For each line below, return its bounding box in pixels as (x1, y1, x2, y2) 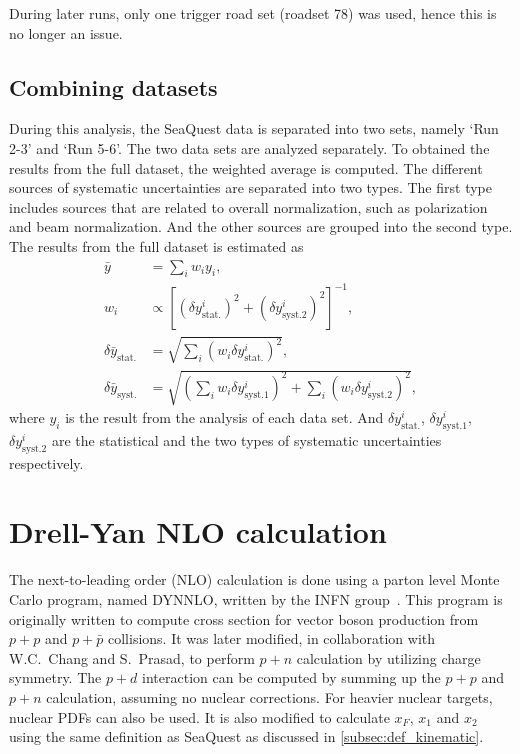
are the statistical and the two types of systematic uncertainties (51, 429, 442, 450)
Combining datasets (9, 71, 218, 102)
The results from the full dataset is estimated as (9, 235, 304, 256)
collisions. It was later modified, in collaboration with (108, 628, 436, 649)
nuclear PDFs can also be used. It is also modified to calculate (9, 706, 390, 727)
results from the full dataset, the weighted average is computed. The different (9, 157, 483, 178)
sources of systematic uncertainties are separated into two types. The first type (9, 177, 492, 198)
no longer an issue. (9, 22, 123, 43)
